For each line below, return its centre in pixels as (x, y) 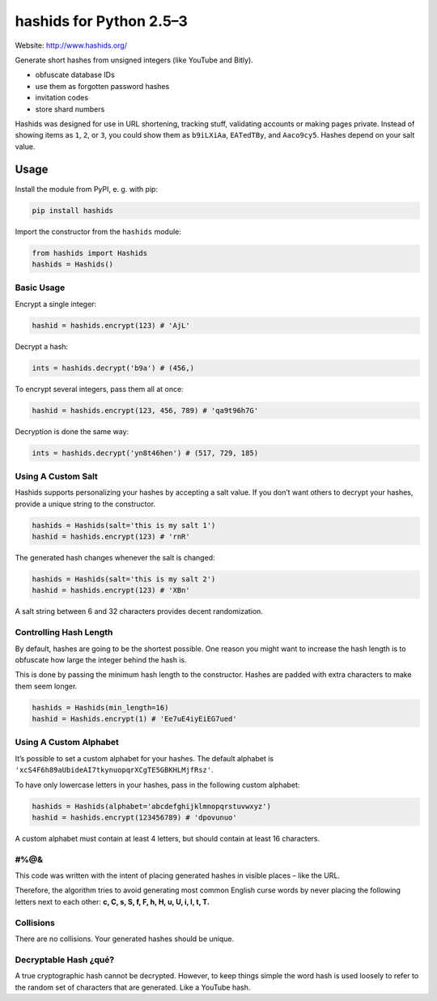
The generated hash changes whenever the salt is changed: (115, 558)
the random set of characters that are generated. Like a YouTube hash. (133, 987)
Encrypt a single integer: (56, 304)
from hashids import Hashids (90, 253)
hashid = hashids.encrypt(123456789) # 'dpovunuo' (135, 817)
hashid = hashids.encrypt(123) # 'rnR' (111, 537)
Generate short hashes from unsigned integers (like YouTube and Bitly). (134, 60)
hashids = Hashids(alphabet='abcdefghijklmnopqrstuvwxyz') (151, 806)
